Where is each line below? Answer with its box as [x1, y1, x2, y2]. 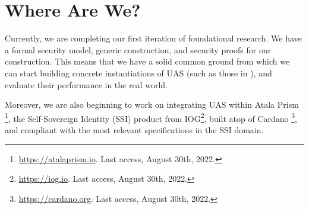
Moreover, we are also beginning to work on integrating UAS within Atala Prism [5, 98, 299, 111]
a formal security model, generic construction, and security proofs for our [5, 43, 272, 56]
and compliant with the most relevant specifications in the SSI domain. [5, 123, 264, 136]
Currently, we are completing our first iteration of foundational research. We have [5, 32, 302, 44]
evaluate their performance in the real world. [5, 78, 168, 91]
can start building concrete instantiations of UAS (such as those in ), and [5, 66, 272, 79]
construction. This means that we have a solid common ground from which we [5, 55, 290, 67]
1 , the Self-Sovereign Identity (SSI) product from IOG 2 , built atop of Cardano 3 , [5, 110, 297, 124]
